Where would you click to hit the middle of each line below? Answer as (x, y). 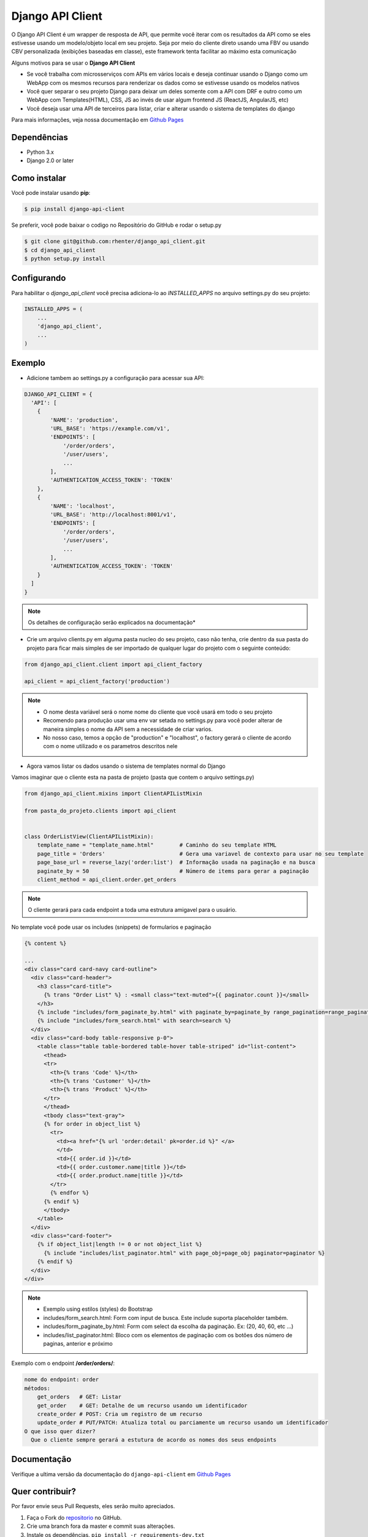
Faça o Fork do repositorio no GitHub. (74, 1517)
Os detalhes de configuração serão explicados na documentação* (112, 622)
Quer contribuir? (44, 1492)
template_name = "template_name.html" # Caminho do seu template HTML (157, 845)
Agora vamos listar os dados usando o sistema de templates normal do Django (126, 766)
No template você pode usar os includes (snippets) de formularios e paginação (111, 927)
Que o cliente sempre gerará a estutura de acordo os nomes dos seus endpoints (154, 1440)
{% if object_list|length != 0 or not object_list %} (120, 1244)
